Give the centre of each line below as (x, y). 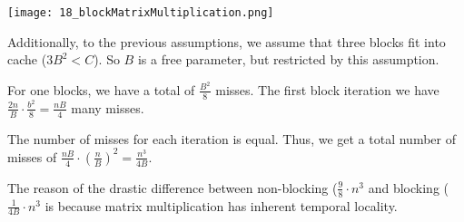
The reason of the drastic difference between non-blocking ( (173, 187)
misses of (32, 156)
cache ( (27, 59)
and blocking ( (408, 187)
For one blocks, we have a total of (101, 89)
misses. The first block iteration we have (327, 89)
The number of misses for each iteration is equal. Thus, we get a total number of (232, 138)
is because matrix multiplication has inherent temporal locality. (221, 205)
